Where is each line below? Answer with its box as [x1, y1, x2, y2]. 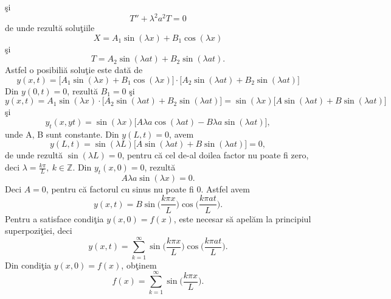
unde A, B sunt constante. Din [5, 127, 119, 140]
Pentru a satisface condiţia [5, 212, 104, 225]
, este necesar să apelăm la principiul [173, 212, 311, 225]
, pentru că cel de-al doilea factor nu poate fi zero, [122, 149, 309, 161]
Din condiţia [5, 258, 52, 271]
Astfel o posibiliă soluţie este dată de [5, 63, 143, 76]
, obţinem [121, 258, 157, 271]
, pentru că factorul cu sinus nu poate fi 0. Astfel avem [46, 182, 250, 195]
